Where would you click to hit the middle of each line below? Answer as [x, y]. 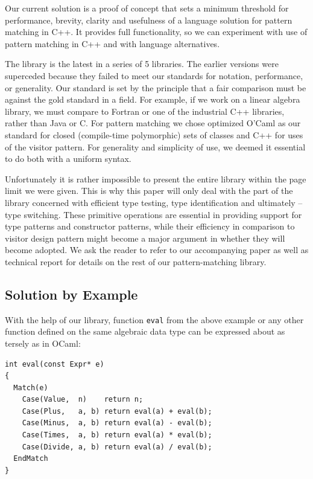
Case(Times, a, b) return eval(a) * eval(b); [117, 435]
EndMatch [31, 459]
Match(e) [31, 387]
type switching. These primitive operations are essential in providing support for [153, 214]
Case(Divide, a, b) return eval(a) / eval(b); [117, 447]
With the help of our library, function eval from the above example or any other [154, 319]
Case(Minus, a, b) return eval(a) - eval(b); [117, 423]
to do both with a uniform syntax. [68, 159]
